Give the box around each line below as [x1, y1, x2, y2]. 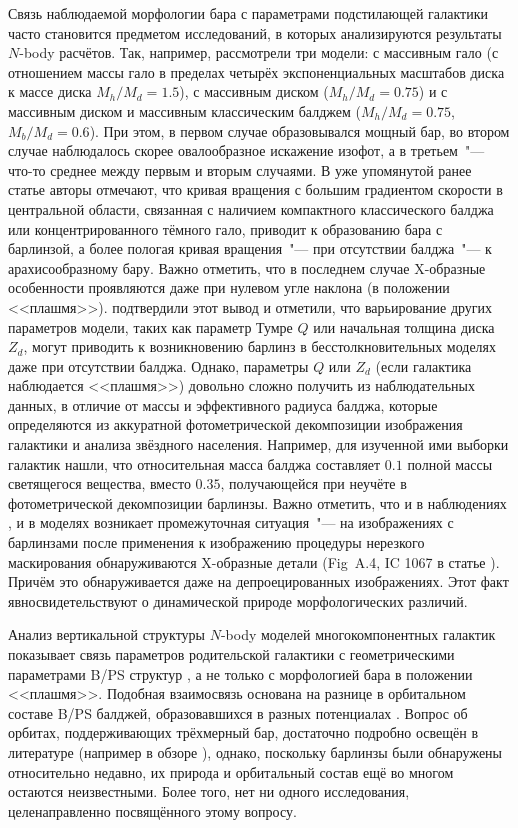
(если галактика [375, 355, 472, 376]
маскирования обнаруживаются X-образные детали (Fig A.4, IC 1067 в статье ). [8, 551, 500, 572]
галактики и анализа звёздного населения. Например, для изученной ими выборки [8, 434, 509, 455]
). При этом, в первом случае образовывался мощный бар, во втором [89, 120, 510, 141]
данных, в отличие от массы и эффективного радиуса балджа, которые [8, 394, 438, 415]
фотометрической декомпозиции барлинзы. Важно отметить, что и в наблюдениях [8, 492, 507, 513]
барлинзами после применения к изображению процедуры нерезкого [8, 532, 425, 553]
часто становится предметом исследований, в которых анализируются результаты [8, 22, 502, 43]
